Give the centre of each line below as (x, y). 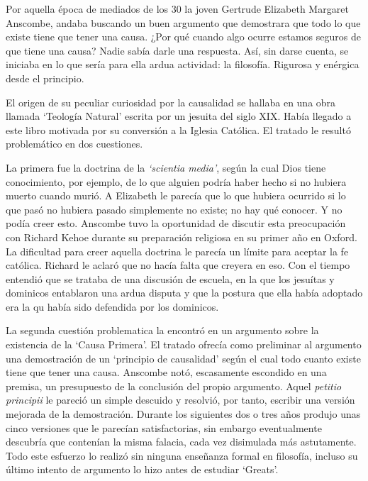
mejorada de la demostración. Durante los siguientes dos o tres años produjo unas (183, 414)
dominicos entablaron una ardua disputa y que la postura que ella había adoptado (184, 293)
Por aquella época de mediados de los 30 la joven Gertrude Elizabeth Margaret (177, 9)
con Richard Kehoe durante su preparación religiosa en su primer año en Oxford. (182, 237)
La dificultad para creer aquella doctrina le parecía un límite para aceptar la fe (177, 251)
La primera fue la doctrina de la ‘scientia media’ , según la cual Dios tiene (166, 167)
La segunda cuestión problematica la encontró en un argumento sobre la (162, 330)
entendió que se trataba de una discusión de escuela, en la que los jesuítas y (170, 278)
